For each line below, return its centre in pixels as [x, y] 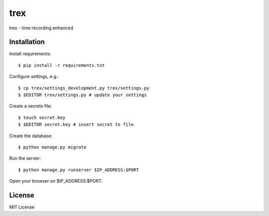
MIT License [22, 207]
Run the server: [25, 158]
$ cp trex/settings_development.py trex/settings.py [84, 88]
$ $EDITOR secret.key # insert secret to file [76, 125]
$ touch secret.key [42, 117]
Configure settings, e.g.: [34, 77]
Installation [27, 42]
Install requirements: [30, 54]
